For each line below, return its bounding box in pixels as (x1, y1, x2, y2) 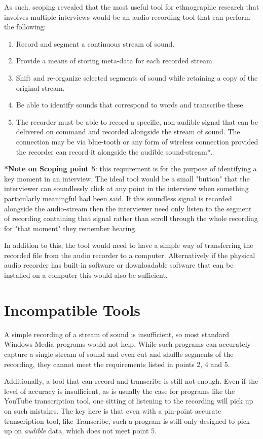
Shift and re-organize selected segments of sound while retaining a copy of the (16, 72, 258, 83)
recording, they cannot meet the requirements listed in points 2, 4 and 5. (4, 358, 230, 369)
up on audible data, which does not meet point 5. (4, 425, 157, 436)
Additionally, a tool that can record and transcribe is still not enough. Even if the (4, 376, 258, 386)
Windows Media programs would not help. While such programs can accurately (4, 339, 251, 349)
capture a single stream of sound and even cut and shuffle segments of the (4, 348, 234, 359)
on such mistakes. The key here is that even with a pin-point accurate (4, 405, 221, 416)
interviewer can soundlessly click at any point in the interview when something (4, 183, 249, 194)
